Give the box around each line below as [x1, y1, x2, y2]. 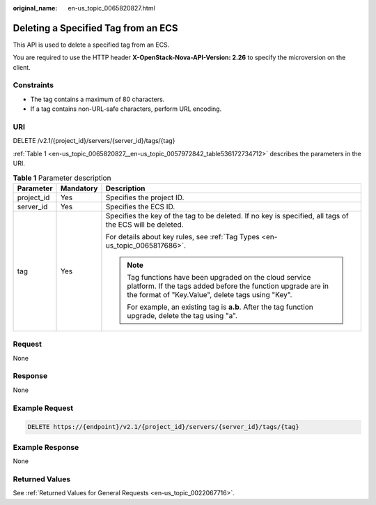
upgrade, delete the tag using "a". [127, 310, 238, 320]
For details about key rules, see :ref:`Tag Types [105, 232, 260, 241]
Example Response [13, 442, 79, 452]
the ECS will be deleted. [105, 220, 184, 229]
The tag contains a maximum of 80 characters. [30, 95, 165, 103]
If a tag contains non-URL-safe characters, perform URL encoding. [30, 105, 222, 113]
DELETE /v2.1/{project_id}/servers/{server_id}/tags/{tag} [13, 137, 175, 145]
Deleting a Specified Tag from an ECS [13, 22, 178, 34]
